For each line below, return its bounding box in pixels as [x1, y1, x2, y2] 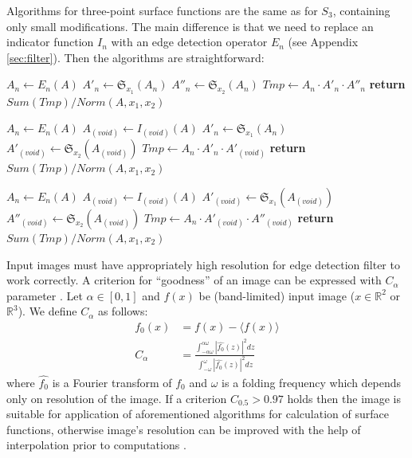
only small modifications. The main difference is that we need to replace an [6, 18, 374, 34]
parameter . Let [6, 287, 83, 303]
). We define [18, 303, 77, 319]
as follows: [97, 303, 148, 319]
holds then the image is [287, 389, 402, 406]
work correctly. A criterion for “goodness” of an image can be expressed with [6, 272, 382, 288]
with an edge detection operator [111, 33, 268, 50]
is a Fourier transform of [52, 374, 172, 390]
